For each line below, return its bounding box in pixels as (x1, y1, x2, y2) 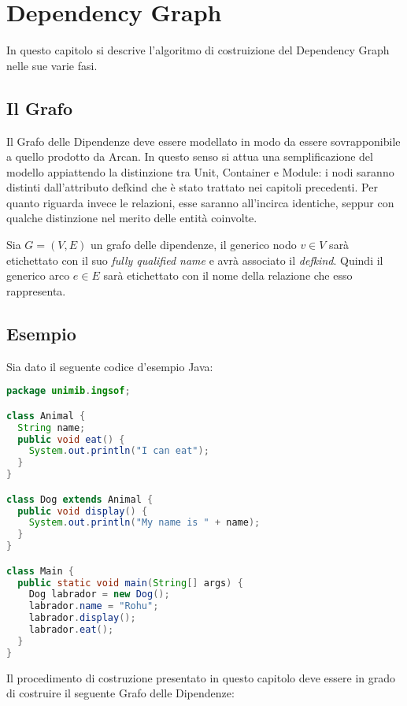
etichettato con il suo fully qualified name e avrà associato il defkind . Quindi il (6, 251, 383, 268)
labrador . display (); (28, 612, 136, 624)
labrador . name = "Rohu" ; (28, 600, 159, 612)
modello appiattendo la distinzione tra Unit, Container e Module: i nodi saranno (6, 163, 394, 180)
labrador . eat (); (28, 624, 114, 636)
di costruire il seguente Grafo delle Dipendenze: (6, 685, 235, 701)
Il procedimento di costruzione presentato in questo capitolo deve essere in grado (6, 669, 396, 686)
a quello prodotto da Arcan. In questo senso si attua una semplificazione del (6, 148, 373, 165)
